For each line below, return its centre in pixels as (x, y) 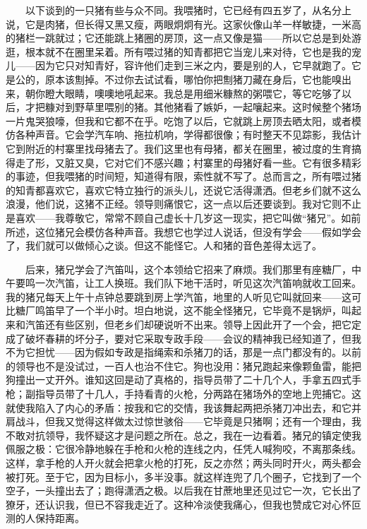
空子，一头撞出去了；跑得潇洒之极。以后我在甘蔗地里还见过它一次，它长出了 (183, 491)
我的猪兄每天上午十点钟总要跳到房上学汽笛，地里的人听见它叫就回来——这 (179, 296)
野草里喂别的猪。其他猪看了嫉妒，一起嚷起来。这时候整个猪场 (218, 107)
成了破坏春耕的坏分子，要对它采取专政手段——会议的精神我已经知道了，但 (179, 338)
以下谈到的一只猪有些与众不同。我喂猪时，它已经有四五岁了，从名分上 (188, 10)
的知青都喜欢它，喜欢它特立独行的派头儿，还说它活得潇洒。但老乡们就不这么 (183, 190)
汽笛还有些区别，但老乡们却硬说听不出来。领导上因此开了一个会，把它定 (193, 325)
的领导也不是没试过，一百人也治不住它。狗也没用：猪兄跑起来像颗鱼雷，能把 (183, 365)
